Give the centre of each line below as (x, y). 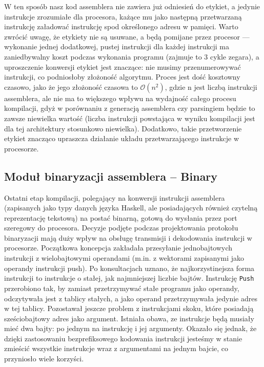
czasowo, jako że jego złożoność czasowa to (71, 86)
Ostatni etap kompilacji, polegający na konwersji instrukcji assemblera (115, 197)
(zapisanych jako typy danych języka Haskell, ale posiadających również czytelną (131, 208)
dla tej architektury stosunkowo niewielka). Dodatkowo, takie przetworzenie (123, 128)
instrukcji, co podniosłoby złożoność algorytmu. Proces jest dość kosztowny (122, 77)
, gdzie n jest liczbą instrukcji (211, 86)
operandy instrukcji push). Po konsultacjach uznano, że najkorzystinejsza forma (129, 268)
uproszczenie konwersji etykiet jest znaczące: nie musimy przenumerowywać (123, 66)
